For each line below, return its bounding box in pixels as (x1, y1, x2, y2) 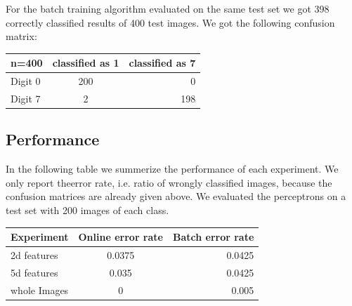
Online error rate (78, 229, 163, 244)
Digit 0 (11, 74, 41, 88)
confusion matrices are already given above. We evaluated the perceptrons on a (6, 189, 346, 204)
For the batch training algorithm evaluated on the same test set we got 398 (6, 1, 330, 15)
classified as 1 (52, 55, 119, 70)
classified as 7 (129, 55, 196, 70)
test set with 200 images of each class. (6, 203, 169, 218)
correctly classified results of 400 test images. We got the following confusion (6, 15, 335, 29)
